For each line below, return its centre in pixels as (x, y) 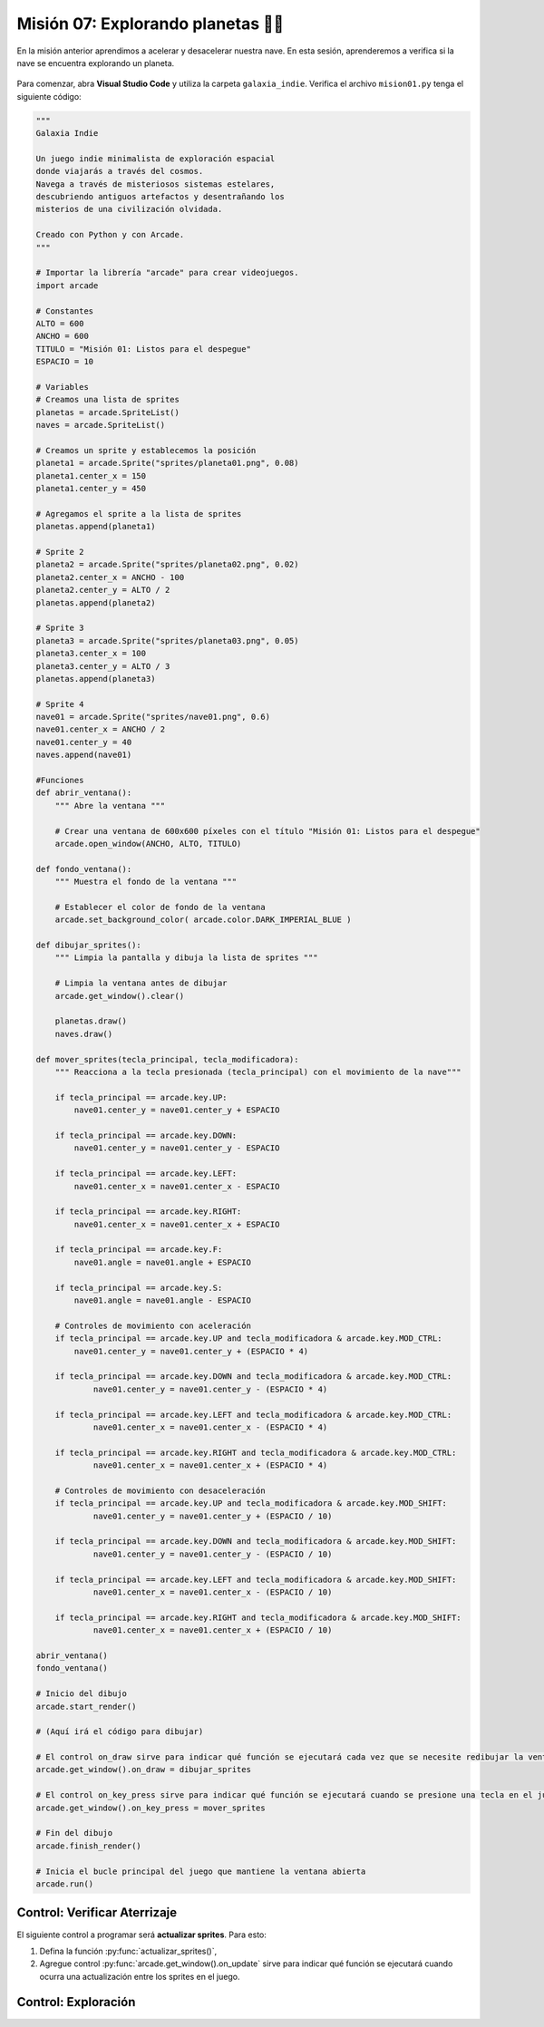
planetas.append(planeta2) (96, 602)
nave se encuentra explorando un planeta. (96, 63)
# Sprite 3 (60, 628)
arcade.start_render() (86, 1706)
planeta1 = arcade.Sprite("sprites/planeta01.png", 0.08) (167, 463)
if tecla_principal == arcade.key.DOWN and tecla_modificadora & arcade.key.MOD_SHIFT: (256, 1542)
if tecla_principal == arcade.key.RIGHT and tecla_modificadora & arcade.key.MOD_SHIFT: (258, 1617)
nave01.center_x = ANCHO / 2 (101, 729)
